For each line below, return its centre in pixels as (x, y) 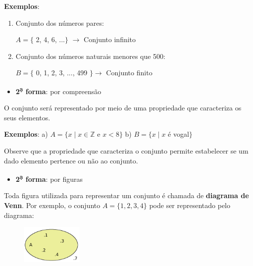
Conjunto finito (129, 73)
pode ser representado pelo (190, 205)
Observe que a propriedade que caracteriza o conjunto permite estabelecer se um (126, 151)
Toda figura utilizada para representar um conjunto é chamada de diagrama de (126, 195)
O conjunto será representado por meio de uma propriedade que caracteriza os (123, 108)
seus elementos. (27, 117)
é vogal (178, 134)
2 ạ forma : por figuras (49, 178)
